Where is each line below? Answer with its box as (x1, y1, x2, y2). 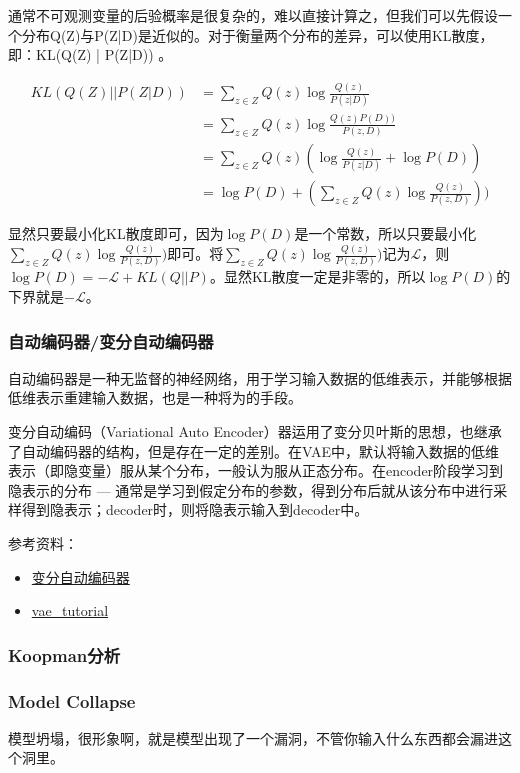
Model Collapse (8, 688, 136, 713)
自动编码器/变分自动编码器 (8, 328, 214, 353)
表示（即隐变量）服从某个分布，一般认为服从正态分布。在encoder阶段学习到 (8, 460, 504, 481)
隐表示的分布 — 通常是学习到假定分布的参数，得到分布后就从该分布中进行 (8, 479, 494, 500)
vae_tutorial (31, 600, 109, 621)
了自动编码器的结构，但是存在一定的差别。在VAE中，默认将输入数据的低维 (8, 440, 499, 461)
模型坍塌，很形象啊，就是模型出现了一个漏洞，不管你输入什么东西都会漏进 (8, 727, 498, 748)
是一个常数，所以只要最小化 (294, 223, 477, 244)
